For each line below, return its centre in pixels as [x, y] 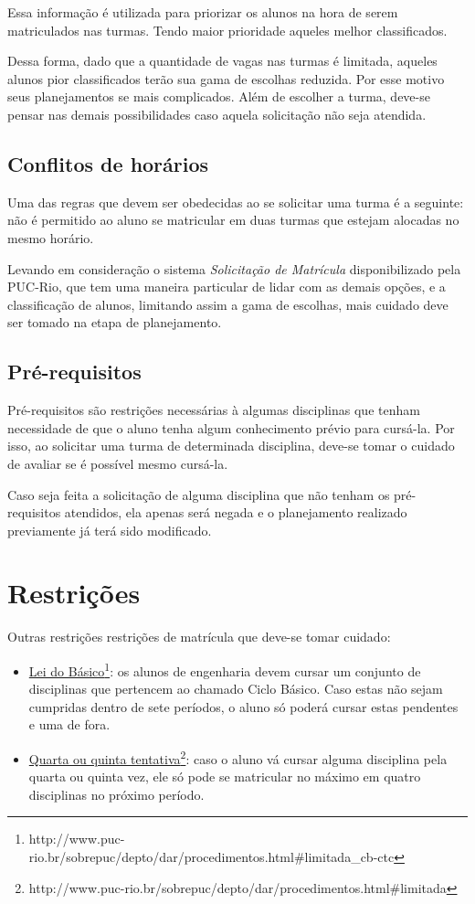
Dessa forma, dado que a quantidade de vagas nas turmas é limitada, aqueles [222, 61]
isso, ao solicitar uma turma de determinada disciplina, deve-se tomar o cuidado [231, 446]
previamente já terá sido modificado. [110, 530]
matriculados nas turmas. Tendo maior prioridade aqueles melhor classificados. [227, 30]
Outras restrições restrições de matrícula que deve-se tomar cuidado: [199, 637]
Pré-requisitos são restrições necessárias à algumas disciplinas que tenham [214, 410]
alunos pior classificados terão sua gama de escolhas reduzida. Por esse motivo [226, 78]
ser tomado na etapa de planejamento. [115, 322]
